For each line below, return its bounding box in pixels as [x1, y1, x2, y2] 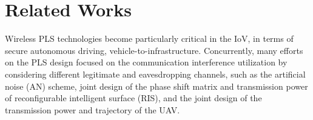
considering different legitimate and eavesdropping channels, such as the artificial [5, 67, 306, 80]
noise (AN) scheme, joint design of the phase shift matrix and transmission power [5, 79, 308, 92]
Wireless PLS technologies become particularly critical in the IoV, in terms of [5, 32, 294, 45]
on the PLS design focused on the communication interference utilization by [5, 56, 288, 68]
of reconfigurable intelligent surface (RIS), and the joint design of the [5, 92, 262, 104]
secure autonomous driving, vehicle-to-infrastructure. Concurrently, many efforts [5, 44, 303, 56]
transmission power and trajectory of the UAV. [5, 103, 180, 116]
